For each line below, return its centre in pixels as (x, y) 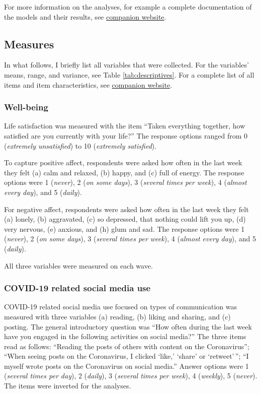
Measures (29, 44)
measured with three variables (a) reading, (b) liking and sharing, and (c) (117, 316)
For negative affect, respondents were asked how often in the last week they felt (126, 209)
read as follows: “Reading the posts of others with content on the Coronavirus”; (127, 346)
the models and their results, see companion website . (85, 16)
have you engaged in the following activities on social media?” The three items (125, 336)
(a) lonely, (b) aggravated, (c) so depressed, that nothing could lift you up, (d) (125, 219)
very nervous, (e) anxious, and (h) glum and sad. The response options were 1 (124, 228)
